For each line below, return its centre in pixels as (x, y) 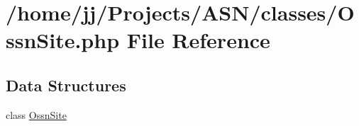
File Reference (198, 40)
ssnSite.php (63, 40)
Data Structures (66, 85)
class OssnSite (36, 114)
